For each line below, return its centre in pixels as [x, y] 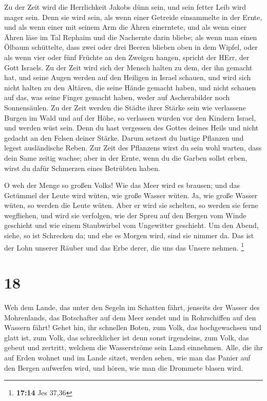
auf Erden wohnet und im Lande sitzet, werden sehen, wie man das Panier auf [127, 357]
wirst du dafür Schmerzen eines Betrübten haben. [82, 168]
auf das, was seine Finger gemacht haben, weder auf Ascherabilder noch [117, 97]
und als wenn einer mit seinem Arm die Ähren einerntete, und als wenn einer [126, 27]
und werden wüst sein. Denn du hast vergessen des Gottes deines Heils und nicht [131, 128]
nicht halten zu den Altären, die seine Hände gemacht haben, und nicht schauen [130, 87]
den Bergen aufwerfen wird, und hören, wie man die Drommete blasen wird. [124, 367]
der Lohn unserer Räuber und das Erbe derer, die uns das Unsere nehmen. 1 [124, 246]
